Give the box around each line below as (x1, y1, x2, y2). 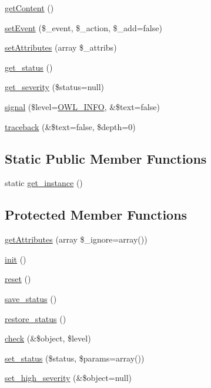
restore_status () (5, 312, 66, 324)
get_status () (5, 61, 53, 73)
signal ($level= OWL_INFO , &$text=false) (5, 100, 160, 112)
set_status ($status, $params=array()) (5, 351, 145, 364)
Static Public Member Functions (5, 149, 207, 167)
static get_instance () (5, 177, 83, 189)
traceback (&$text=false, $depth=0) (5, 120, 136, 132)
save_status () (5, 292, 57, 304)
